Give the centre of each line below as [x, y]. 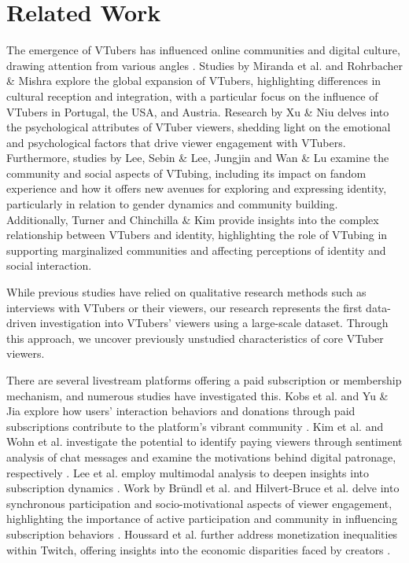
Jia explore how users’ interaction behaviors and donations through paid [181, 411]
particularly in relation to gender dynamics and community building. [172, 204]
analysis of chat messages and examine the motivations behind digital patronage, [201, 456]
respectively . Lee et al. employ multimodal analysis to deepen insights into [188, 472]
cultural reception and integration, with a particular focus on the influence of [192, 96]
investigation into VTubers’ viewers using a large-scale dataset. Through [214, 323]
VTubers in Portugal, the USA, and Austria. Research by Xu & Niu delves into [198, 111]
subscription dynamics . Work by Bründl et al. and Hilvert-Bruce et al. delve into [203, 488]
